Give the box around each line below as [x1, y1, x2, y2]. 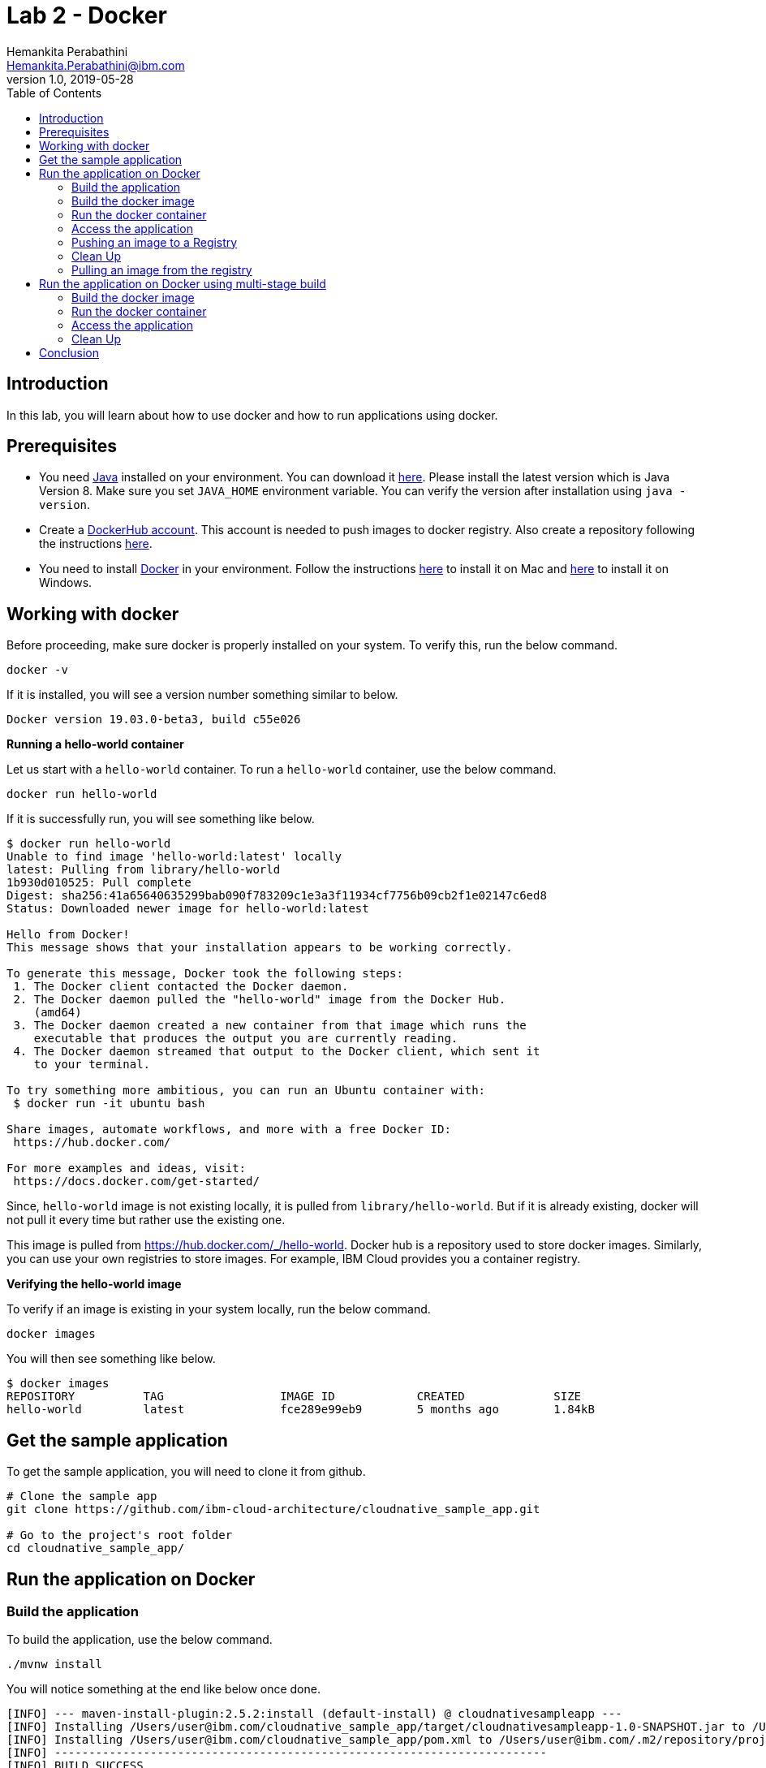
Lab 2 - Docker [6, 2, 167, 29]
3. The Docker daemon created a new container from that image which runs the [13, 1019, 527, 1033]
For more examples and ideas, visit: [6, 1162, 247, 1175]
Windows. [39, 576, 93, 590]
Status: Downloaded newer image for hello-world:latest [6, 902, 369, 916]
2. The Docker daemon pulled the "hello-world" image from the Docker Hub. [13, 993, 506, 1007]
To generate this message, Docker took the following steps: [6, 967, 403, 981]
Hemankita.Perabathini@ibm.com [6, 58, 185, 72]
